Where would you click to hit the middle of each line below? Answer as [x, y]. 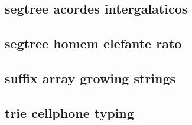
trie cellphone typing [69, 112]
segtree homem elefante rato [93, 43]
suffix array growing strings [90, 78]
